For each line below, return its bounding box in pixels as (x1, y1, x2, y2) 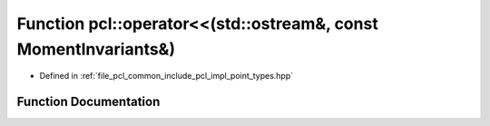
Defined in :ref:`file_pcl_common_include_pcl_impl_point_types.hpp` (39, 71, 294, 82)
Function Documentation (16, 94, 161, 110)
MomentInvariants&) (16, 39, 176, 59)
